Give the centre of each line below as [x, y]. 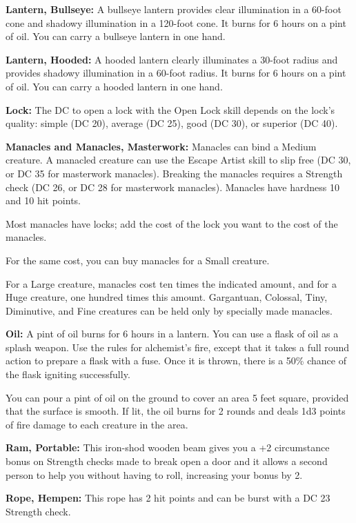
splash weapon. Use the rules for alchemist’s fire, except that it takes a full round [178, 347]
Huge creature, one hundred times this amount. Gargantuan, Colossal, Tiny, [167, 297]
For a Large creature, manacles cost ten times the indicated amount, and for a [171, 283]
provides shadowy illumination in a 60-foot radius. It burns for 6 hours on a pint [176, 73]
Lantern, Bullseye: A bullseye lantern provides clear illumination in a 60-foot [174, 9]
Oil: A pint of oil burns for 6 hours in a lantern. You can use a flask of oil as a [172, 334]
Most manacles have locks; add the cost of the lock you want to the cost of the [172, 223]
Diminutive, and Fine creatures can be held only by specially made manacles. [169, 310]
